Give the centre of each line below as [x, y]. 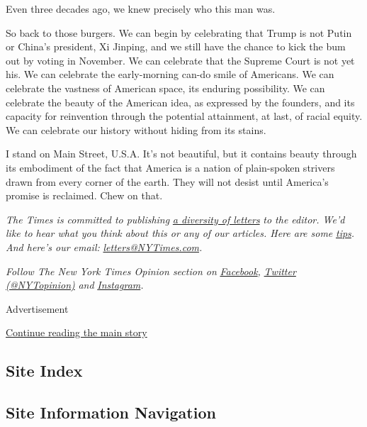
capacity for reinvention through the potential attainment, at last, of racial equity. [184, 116]
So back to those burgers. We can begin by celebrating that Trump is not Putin [179, 32]
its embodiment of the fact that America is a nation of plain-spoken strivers [170, 167]
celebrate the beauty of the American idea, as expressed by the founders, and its [180, 102]
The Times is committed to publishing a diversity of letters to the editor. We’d [175, 219]
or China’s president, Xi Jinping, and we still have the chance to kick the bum [176, 46]
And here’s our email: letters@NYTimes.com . [104, 246]
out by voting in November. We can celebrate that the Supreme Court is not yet [180, 60]
